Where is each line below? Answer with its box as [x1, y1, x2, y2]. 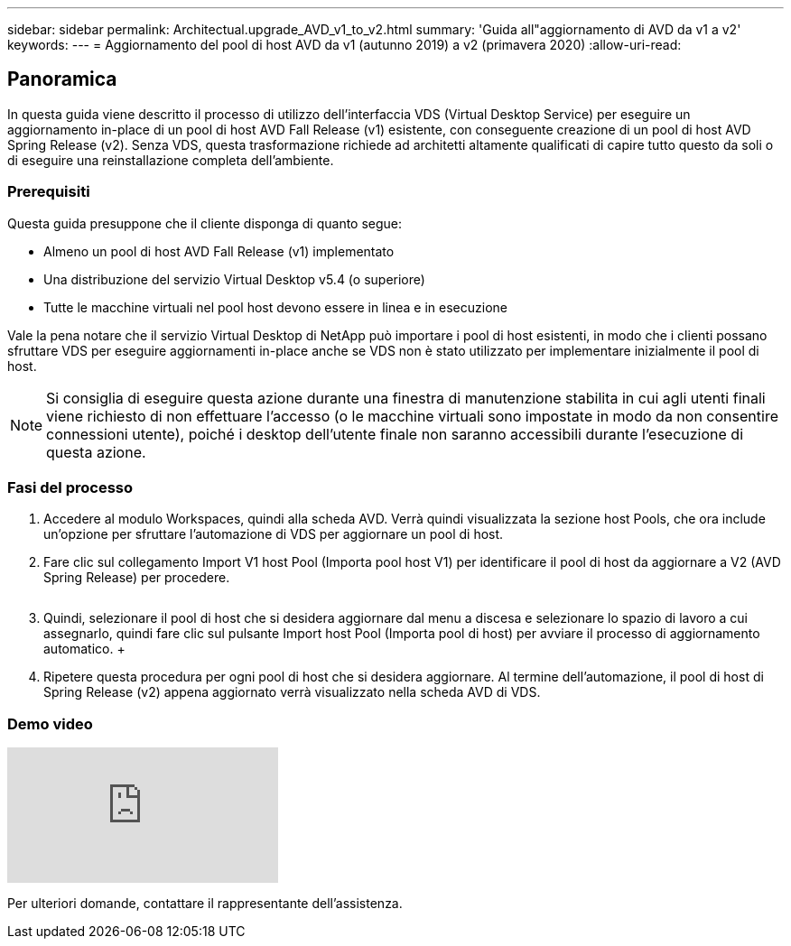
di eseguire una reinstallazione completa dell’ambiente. [7, 152, 334, 168]
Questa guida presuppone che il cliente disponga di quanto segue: [7, 215, 403, 231]
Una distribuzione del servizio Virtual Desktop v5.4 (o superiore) [43, 271, 425, 287]
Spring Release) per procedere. [43, 570, 230, 586]
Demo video [7, 714, 93, 733]
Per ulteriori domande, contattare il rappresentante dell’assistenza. [7, 895, 403, 912]
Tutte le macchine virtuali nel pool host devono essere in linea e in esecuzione [43, 299, 507, 315]
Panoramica [7, 68, 117, 91]
